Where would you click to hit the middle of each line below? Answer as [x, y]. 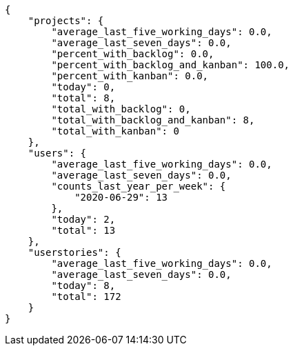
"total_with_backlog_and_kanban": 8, [153, 120]
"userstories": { [74, 252]
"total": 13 [83, 230]
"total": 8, [83, 98]
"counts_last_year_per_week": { [139, 186]
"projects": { [66, 21]
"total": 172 [86, 297]
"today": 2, [83, 219]
